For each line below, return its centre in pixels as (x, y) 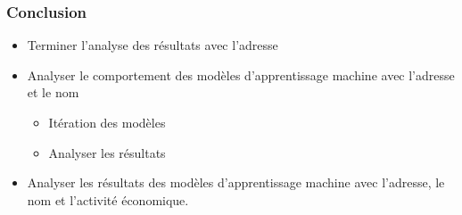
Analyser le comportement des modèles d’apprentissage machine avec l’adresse (241, 74)
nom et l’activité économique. (108, 199)
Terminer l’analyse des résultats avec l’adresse (153, 45)
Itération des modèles (107, 122)
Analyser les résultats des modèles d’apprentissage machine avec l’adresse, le (236, 182)
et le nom (53, 92)
